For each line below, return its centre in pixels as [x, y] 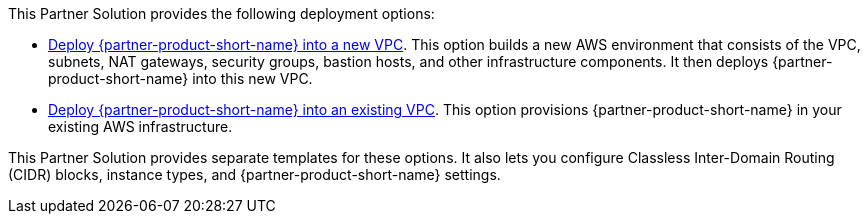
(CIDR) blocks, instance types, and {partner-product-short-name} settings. [254, 174]
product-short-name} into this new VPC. [180, 78]
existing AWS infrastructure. [140, 126]
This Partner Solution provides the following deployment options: [221, 13]
